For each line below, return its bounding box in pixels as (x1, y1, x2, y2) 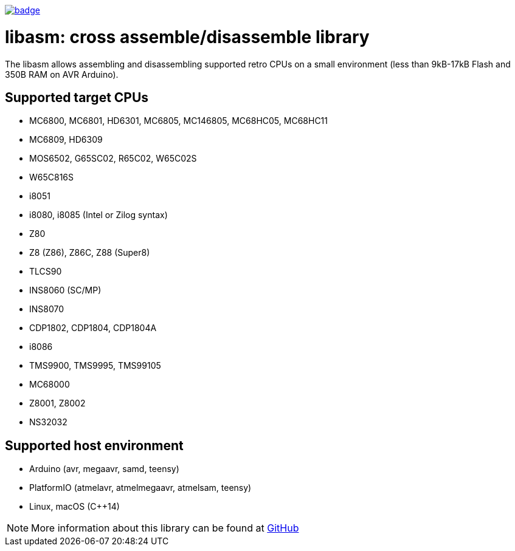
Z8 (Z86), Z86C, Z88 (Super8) (29, 247, 150, 258)
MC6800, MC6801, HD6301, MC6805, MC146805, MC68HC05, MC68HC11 (29, 115, 328, 126)
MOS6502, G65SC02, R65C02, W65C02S (29, 153, 197, 164)
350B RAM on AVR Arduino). (5, 69, 119, 80)
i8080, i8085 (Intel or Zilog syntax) (29, 210, 168, 221)
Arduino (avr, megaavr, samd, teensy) (29, 464, 179, 474)
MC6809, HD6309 (29, 134, 103, 145)
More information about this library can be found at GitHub (31, 522, 299, 535)
